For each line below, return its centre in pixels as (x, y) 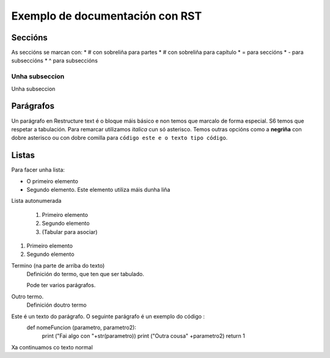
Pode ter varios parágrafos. (61, 285)
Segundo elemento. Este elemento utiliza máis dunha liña (98, 189)
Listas (23, 155)
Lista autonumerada (36, 201)
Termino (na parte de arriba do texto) (58, 265)
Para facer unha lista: (38, 170)
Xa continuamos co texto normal (52, 347)
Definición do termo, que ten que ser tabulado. (86, 274)
